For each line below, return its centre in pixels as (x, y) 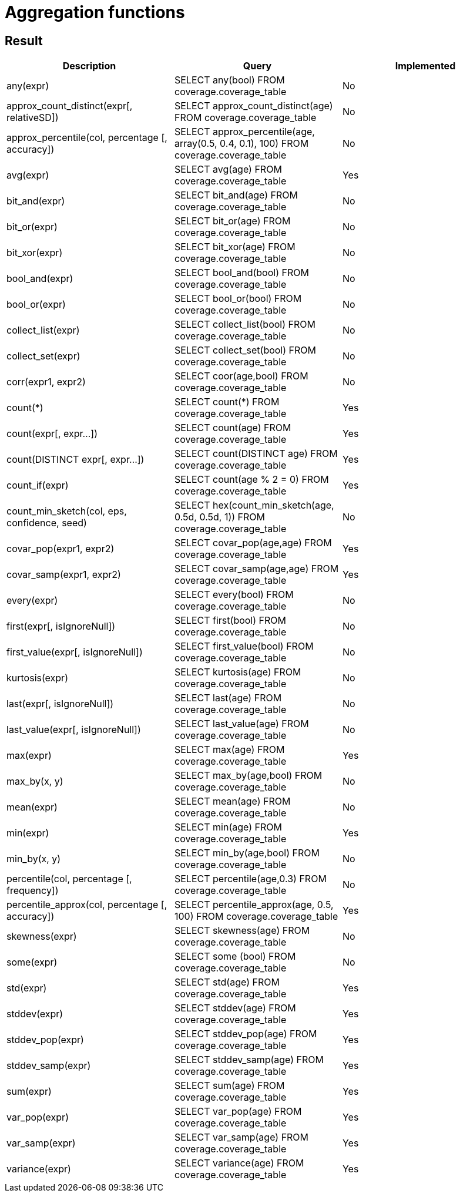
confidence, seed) (47, 523)
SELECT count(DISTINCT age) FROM (256, 454)
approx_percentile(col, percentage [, (87, 138)
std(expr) (27, 988)
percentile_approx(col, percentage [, (87, 905)
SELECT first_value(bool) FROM (244, 646)
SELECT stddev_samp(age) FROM (249, 1060)
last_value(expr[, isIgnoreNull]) (74, 730)
